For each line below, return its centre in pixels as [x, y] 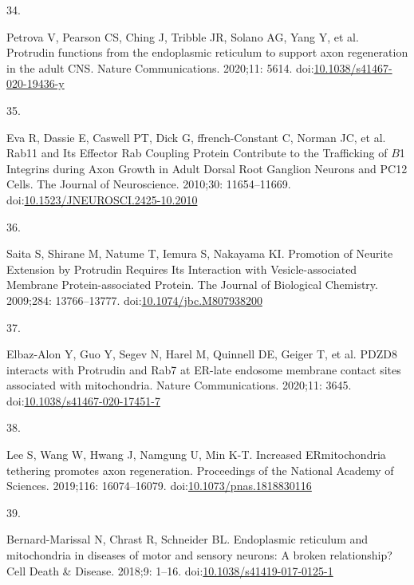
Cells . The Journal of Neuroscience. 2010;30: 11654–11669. [149, 184]
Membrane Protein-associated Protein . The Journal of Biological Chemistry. [192, 285]
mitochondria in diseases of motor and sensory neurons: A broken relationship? [199, 555]
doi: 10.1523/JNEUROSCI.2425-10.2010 [102, 199]
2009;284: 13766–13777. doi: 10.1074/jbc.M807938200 [134, 300]
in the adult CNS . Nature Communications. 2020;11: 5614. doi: [160, 67]
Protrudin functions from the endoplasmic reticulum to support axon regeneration [207, 52]
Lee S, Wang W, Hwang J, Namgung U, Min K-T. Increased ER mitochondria [196, 455]
